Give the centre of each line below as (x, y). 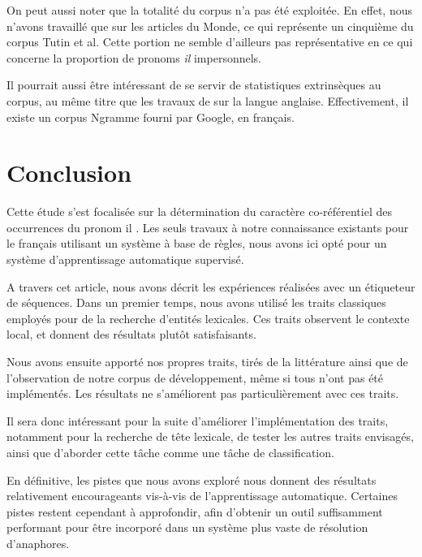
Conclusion (69, 173)
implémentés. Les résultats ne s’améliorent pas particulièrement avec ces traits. (203, 393)
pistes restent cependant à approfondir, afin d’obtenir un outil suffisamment (195, 511)
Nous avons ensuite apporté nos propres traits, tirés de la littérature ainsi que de (207, 362)
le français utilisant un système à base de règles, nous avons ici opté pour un (197, 243)
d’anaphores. (38, 543)
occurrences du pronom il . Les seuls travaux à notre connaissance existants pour (208, 227)
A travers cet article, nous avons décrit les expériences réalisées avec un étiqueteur (211, 286)
